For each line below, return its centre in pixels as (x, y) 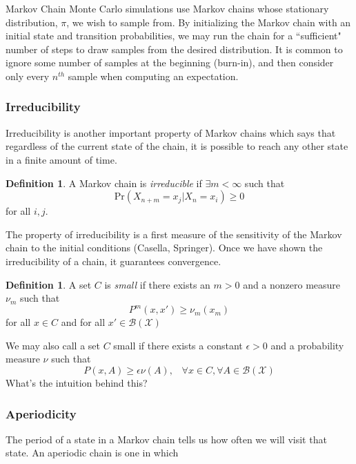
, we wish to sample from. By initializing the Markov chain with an (209, 22)
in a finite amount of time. (61, 159)
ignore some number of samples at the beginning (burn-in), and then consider (170, 62)
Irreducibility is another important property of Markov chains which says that (171, 132)
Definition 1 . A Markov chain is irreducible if (104, 183)
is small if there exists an (157, 284)
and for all (83, 322)
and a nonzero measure (292, 284)
